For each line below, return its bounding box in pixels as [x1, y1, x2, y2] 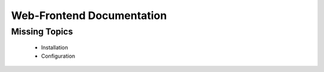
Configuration [41, 52, 76, 60]
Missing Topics [11, 26, 73, 37]
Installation [41, 44, 68, 51]
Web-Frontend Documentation [11, 9, 167, 22]
